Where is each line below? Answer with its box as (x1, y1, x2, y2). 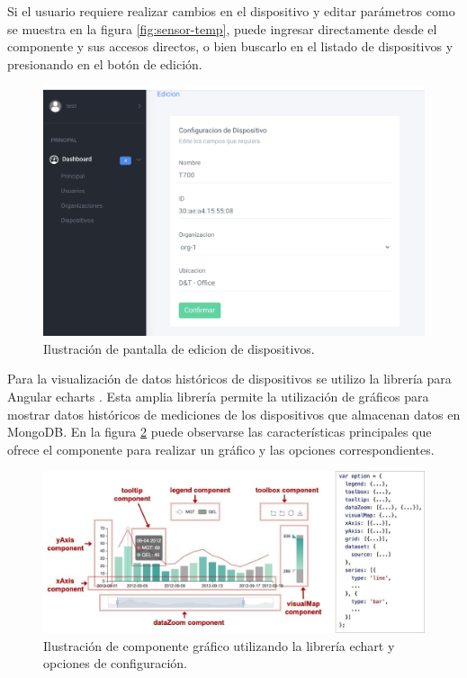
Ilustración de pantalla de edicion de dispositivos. (43, 339, 315, 357)
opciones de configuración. (43, 654, 187, 673)
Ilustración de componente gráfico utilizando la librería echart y (43, 636, 395, 655)
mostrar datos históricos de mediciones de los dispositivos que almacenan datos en (7, 404, 461, 423)
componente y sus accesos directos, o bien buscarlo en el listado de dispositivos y (7, 37, 454, 56)
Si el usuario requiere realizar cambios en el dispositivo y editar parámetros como (7, 2, 455, 20)
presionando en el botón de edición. (7, 54, 202, 73)
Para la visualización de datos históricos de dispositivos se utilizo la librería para (7, 369, 452, 388)
